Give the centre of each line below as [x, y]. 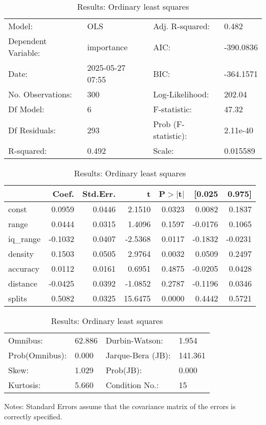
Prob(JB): [124, 370]
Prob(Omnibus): [38, 355]
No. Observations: [40, 94]
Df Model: [26, 109]
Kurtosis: [25, 385]
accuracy [24, 268]
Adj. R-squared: [182, 26]
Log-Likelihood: [181, 94]
